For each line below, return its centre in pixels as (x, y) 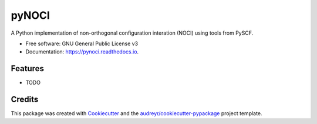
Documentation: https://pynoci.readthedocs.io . (82, 52)
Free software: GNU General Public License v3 (82, 43)
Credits (25, 100)
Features (27, 68)
